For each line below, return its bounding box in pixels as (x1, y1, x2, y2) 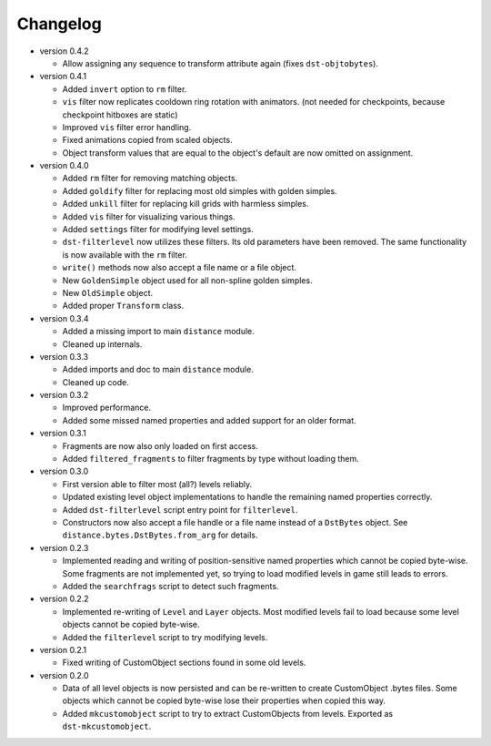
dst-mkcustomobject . (62, 720, 152, 732)
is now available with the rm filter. (62, 249, 188, 260)
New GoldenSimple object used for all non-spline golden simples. (62, 274, 313, 286)
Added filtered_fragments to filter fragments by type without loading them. (62, 454, 359, 465)
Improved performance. (62, 402, 152, 414)
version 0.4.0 (39, 160, 90, 171)
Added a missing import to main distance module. (62, 326, 255, 337)
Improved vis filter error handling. (62, 121, 192, 132)
